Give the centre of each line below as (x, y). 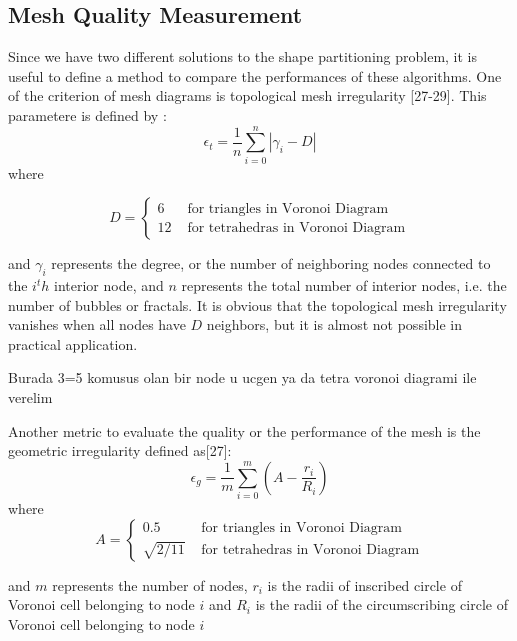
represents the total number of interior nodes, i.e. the (344, 285)
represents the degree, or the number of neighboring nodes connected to (271, 263)
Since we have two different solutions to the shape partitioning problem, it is (243, 56)
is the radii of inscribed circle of (364, 584)
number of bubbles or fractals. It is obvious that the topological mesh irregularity (257, 304)
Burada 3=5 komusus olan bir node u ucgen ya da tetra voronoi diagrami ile (242, 377)
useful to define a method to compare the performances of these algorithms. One (255, 75)
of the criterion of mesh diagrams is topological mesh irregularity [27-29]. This (247, 95)
